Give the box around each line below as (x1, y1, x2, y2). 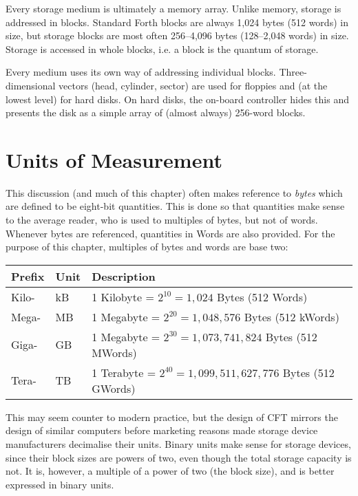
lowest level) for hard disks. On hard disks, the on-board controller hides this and (6, 91, 349, 106)
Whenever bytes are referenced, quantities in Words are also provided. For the (6, 226, 335, 240)
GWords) (92, 380, 136, 396)
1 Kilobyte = (92, 288, 154, 305)
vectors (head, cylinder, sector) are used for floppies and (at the (59, 78, 328, 92)
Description (92, 268, 156, 284)
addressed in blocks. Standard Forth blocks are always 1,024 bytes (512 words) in (6, 14, 348, 29)
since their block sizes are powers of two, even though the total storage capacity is (6, 450, 352, 464)
